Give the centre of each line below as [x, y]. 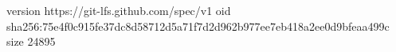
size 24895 [31, 41]
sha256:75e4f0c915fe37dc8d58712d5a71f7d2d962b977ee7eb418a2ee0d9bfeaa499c [198, 26]
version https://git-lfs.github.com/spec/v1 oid [119, 10]
